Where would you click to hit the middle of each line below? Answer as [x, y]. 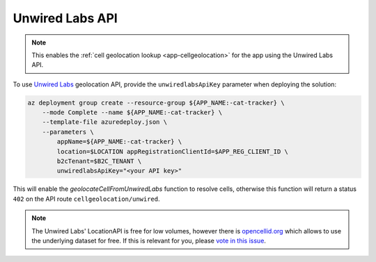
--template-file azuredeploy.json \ [104, 122]
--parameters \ [68, 132]
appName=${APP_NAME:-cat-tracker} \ [119, 142]
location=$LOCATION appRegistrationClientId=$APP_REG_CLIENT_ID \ [173, 151]
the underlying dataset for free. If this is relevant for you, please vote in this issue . [149, 240]
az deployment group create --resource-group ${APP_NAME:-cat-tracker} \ [156, 102]
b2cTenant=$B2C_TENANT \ [99, 161]
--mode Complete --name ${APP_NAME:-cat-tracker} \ [132, 113]
